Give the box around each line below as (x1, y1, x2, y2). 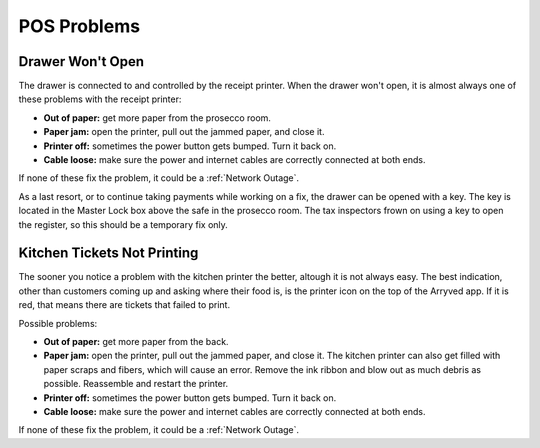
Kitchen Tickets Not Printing (18, 245, 199, 262)
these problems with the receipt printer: (18, 93, 182, 105)
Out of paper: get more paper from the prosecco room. (43, 111, 272, 124)
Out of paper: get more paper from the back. (43, 336, 229, 348)
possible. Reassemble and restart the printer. (43, 378, 229, 390)
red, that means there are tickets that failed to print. (18, 299, 230, 311)
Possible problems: (18, 317, 98, 329)
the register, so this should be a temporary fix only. (18, 218, 229, 230)
